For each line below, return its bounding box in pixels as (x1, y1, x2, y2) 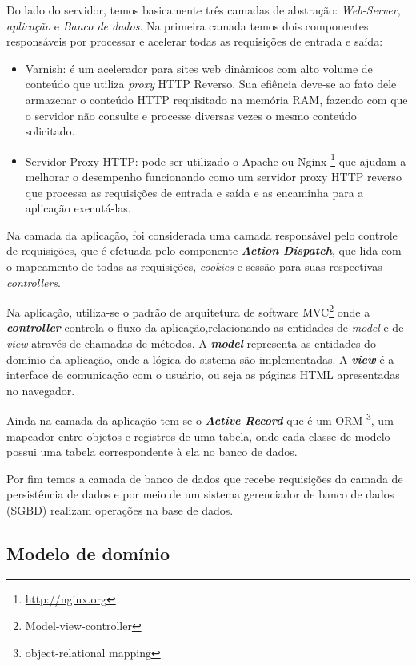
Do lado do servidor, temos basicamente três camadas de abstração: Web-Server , (6, 2, 401, 18)
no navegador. (6, 381, 75, 398)
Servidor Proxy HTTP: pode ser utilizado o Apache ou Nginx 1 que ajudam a (25, 150, 406, 169)
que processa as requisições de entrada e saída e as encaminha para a (25, 184, 364, 200)
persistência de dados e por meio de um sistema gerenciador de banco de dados (6, 486, 394, 503)
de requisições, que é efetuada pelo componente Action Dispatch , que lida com (6, 242, 402, 259)
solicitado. (25, 123, 75, 139)
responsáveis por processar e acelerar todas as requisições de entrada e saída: (6, 33, 383, 50)
